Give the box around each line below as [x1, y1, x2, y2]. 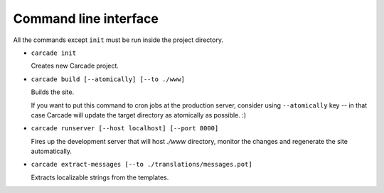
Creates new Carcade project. [31, 61, 119, 71]
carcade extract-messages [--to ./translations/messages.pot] [31, 160, 252, 169]
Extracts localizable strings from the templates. [31, 173, 169, 182]
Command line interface [13, 11, 159, 26]
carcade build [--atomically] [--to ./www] [31, 75, 185, 83]
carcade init [31, 48, 77, 57]
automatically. [31, 147, 73, 156]
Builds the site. [31, 88, 75, 96]
